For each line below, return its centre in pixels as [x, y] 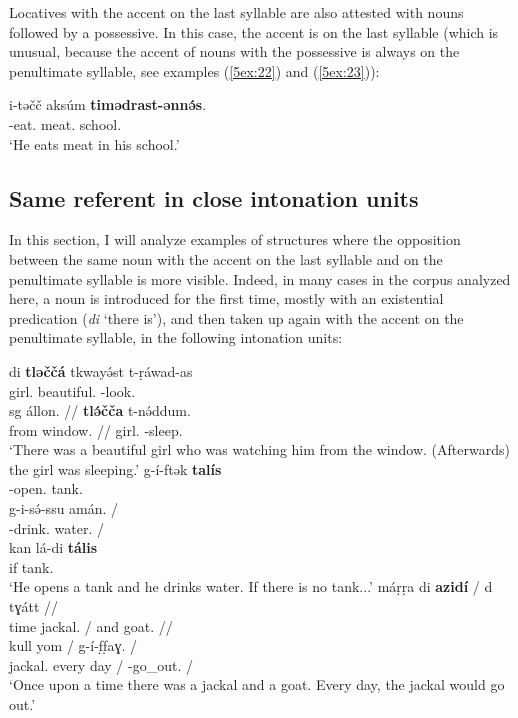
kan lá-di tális [53, 547]
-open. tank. [46, 488]
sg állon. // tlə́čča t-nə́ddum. [100, 410]
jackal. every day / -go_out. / [101, 664]
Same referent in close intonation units [214, 197]
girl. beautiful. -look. [72, 390]
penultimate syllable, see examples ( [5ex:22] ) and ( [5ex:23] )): [194, 70]
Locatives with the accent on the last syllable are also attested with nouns [236, 12]
